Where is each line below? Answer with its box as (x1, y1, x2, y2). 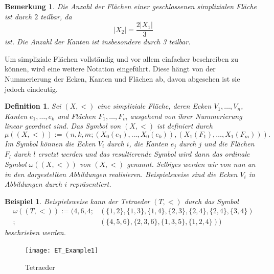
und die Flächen (204, 138, 255, 148)
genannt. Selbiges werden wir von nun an (127, 159, 256, 169)
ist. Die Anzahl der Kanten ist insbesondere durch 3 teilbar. (5, 36, 191, 47)
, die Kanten (129, 138, 168, 148)
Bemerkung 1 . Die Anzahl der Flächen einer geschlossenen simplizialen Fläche (5, 1, 257, 11)
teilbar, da (40, 11, 72, 21)
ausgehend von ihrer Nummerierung (130, 110, 242, 121)
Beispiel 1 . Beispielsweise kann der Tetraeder (5, 195, 150, 206)
